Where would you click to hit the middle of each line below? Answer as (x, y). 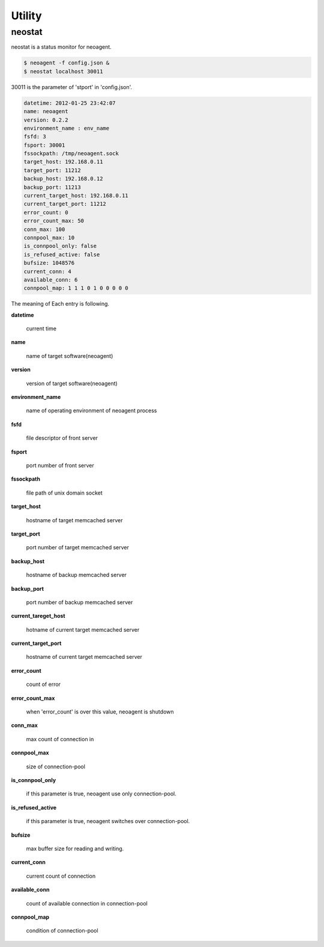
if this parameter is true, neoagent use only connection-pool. (101, 794)
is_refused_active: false (62, 254)
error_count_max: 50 (54, 221)
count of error (43, 684)
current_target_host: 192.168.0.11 (76, 196)
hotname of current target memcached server (83, 629)
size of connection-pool (55, 767)
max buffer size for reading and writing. (75, 848)
